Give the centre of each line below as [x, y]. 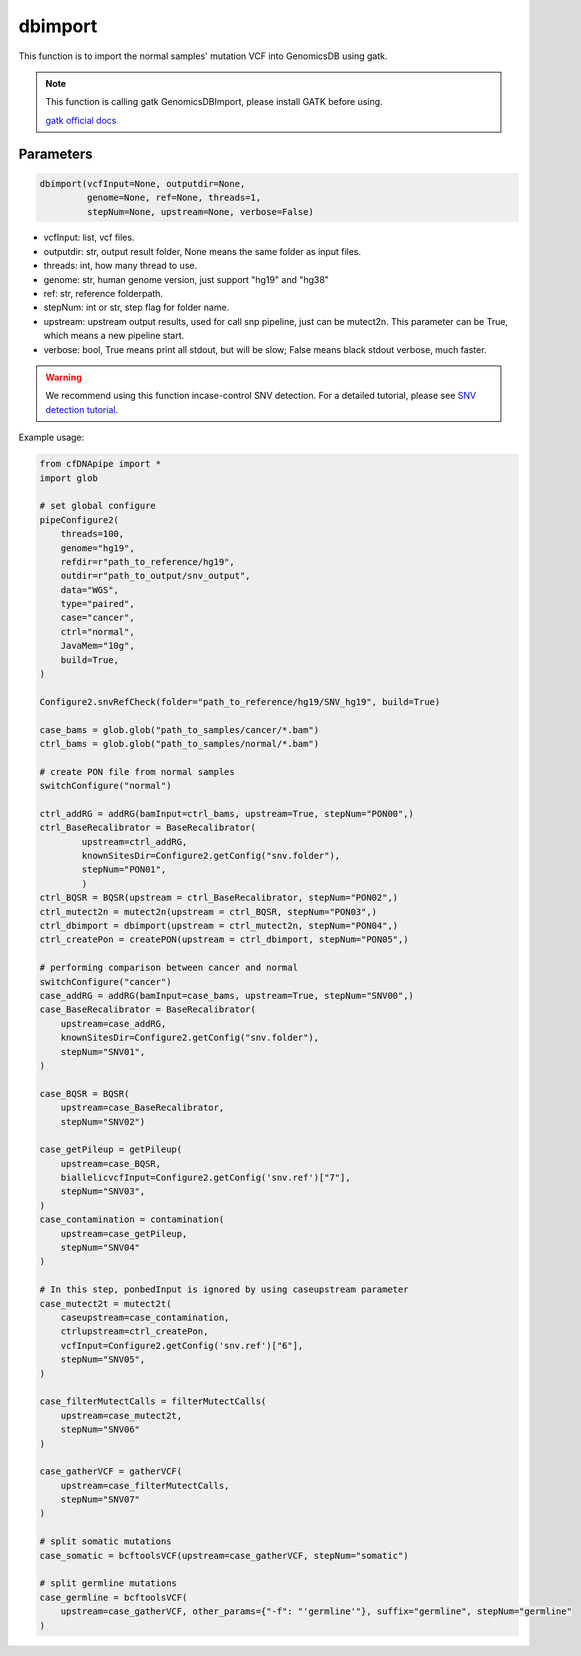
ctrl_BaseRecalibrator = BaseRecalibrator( [148, 828]
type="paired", [97, 604]
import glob [69, 478]
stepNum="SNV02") [103, 1121]
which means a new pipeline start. [114, 336]
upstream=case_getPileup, [124, 1233]
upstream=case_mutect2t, [121, 1415]
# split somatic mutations [105, 1541]
